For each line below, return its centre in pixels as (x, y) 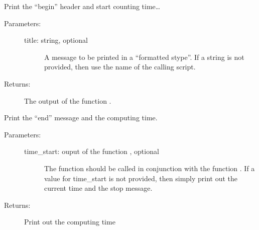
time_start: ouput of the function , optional (92, 151)
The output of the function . (68, 100)
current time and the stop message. (98, 188)
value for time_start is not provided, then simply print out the (141, 178)
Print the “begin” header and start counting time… (82, 6)
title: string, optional (56, 40)
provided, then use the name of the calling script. (120, 67)
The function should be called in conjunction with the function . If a (150, 168)
